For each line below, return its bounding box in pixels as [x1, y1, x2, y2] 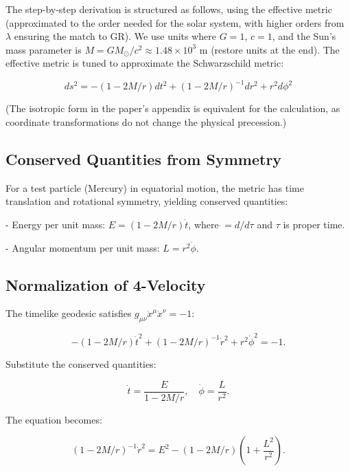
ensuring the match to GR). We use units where [14, 29, 217, 43]
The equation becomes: [5, 412, 102, 426]
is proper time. [283, 217, 345, 232]
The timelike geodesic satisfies [5, 306, 132, 320]
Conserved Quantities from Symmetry [5, 149, 282, 170]
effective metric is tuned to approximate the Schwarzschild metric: [5, 56, 284, 70]
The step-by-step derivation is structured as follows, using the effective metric [5, 2, 332, 16]
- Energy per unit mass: [5, 217, 106, 232]
